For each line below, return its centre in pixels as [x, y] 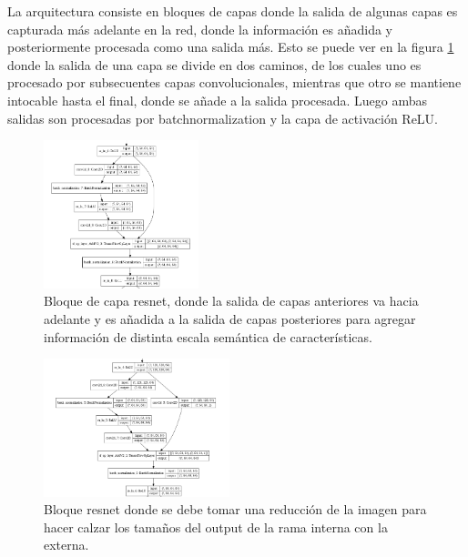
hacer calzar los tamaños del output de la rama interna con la [216, 527]
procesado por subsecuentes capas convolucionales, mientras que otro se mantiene [234, 82]
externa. [66, 545]
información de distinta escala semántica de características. [208, 336]
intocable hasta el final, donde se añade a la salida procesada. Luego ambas [218, 100]
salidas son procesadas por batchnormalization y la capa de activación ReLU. [223, 118]
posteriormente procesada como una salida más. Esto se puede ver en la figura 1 [231, 47]
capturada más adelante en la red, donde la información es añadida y [200, 29]
